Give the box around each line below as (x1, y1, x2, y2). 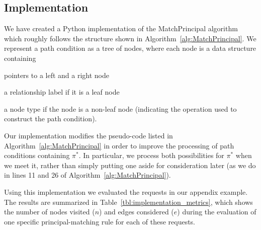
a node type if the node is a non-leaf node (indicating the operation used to (4, 103, 237, 114)
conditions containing (4, 150, 70, 161)
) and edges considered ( (99, 206, 174, 217)
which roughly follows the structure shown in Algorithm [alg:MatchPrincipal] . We (4, 33, 256, 43)
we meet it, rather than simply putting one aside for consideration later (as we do (4, 160, 256, 170)
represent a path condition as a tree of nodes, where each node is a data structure (4, 43, 256, 53)
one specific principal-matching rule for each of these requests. (4, 216, 196, 226)
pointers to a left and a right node (4, 69, 110, 80)
